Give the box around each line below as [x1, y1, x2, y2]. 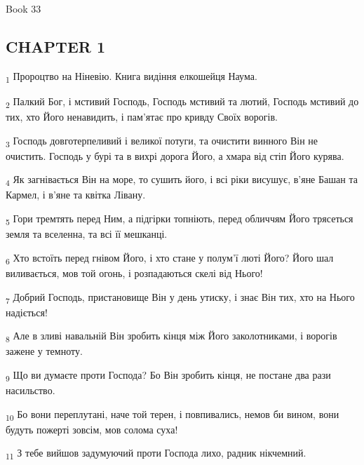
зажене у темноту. [6, 344, 83, 358]
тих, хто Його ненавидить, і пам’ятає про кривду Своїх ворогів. [6, 109, 278, 124]
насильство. [6, 383, 55, 398]
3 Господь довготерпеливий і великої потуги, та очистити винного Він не [6, 133, 318, 149]
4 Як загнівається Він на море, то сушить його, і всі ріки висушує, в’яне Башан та [6, 172, 358, 189]
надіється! [6, 304, 48, 319]
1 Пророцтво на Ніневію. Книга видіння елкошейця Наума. [6, 68, 257, 85]
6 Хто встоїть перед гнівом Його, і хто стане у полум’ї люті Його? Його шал [6, 250, 334, 267]
